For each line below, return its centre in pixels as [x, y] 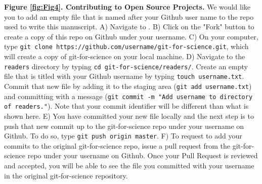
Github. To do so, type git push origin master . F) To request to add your [123, 136]
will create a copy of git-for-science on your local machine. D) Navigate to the [125, 56]
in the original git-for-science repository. [66, 175]
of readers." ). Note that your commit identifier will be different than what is [126, 106]
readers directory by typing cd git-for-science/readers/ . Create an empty [126, 66]
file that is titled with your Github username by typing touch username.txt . [124, 76]
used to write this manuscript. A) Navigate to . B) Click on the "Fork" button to [129, 27]
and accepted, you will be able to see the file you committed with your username [129, 165]
